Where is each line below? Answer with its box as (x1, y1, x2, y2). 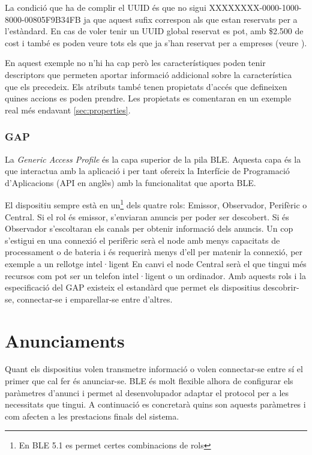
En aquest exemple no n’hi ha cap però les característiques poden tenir (5, 56, 266, 69)
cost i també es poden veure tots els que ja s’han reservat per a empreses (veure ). (5, 36, 307, 49)
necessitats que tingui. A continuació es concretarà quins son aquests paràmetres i (5, 398, 306, 411)
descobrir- (263, 281, 299, 294)
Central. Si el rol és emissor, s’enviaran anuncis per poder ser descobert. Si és (5, 210, 289, 223)
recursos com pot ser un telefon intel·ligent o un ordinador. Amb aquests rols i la (5, 269, 306, 282)
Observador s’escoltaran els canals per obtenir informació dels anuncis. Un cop (5, 222, 293, 235)
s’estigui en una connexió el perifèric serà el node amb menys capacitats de (5, 234, 280, 246)
